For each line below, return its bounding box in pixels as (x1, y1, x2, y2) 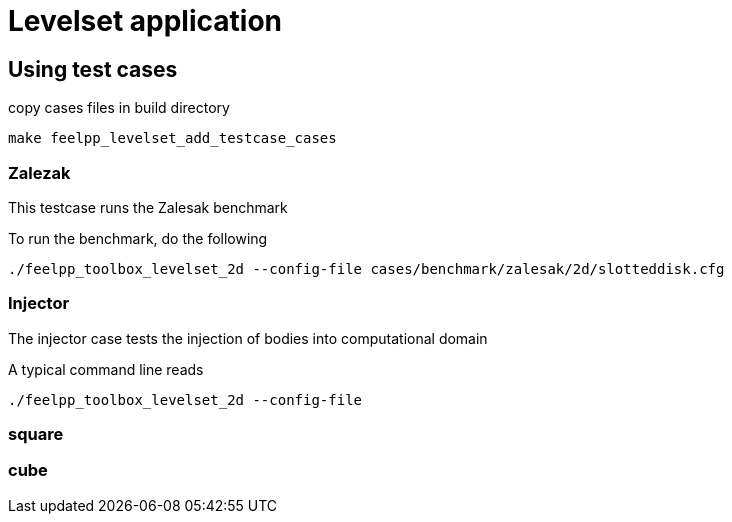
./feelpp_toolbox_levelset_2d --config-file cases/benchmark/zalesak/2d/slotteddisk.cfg (8, 260, 725, 277)
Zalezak (8, 162, 71, 183)
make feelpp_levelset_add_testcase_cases (8, 130, 337, 147)
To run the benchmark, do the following (8, 229, 268, 247)
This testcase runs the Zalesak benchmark (8, 198, 288, 216)
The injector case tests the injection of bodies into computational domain (8, 329, 488, 347)
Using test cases (8, 56, 178, 82)
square (8, 424, 64, 445)
